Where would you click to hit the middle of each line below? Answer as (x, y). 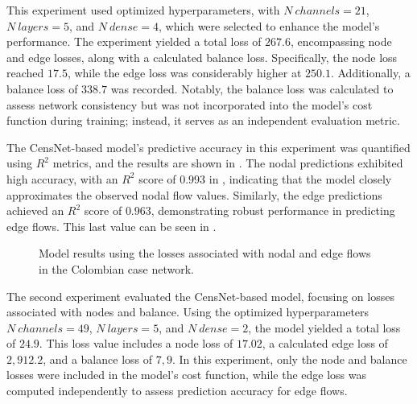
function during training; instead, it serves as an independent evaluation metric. (203, 120)
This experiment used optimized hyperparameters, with (143, 10)
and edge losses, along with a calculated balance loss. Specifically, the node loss (202, 57)
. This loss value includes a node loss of (136, 343)
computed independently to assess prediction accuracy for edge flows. (177, 391)
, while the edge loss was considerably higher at (184, 73)
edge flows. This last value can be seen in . (111, 226)
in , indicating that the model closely (300, 178)
